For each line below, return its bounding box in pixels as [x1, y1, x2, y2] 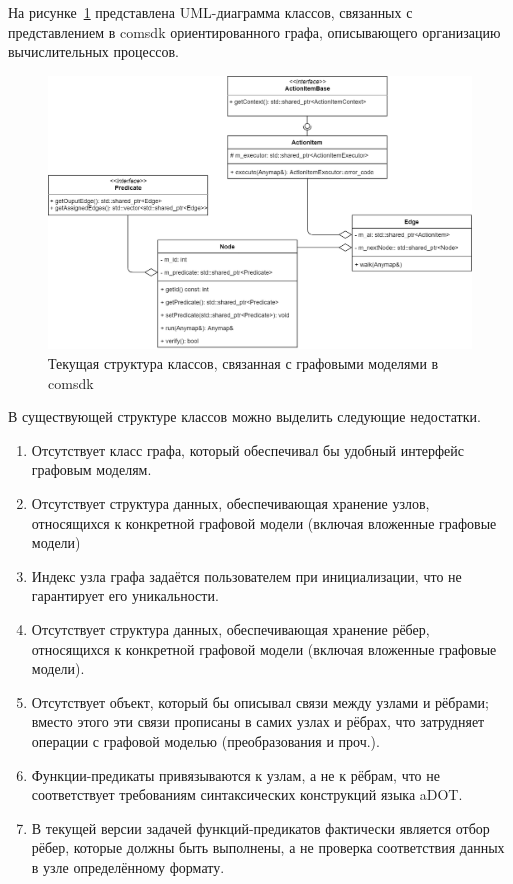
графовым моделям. [31, 459, 152, 480]
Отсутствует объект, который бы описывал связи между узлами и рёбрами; [31, 691, 489, 712]
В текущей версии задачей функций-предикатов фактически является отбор [31, 817, 490, 838]
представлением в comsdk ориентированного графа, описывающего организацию [8, 21, 501, 42]
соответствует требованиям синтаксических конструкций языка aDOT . [31, 784, 463, 805]
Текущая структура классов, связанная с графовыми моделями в [48, 353, 439, 374]
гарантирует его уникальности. [31, 585, 219, 606]
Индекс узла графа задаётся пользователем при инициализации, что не [31, 565, 462, 586]
